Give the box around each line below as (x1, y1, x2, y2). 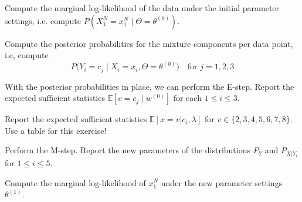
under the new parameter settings (161, 176, 283, 188)
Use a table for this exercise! (5, 124, 107, 136)
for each (173, 92, 202, 104)
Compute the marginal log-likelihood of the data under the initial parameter (5, 2, 280, 14)
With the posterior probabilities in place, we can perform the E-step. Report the (5, 80, 294, 92)
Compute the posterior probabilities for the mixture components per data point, (5, 37, 293, 49)
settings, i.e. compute (5, 14, 82, 26)
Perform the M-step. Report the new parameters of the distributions (5, 144, 250, 156)
